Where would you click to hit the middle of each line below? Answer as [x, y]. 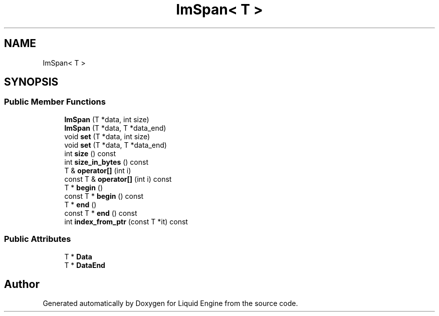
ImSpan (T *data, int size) [107, 119]
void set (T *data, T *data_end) [116, 145]
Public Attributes [38, 239]
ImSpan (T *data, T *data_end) [115, 128]
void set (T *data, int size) [107, 136]
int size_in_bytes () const [106, 162]
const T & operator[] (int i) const [118, 179]
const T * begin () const [104, 196]
